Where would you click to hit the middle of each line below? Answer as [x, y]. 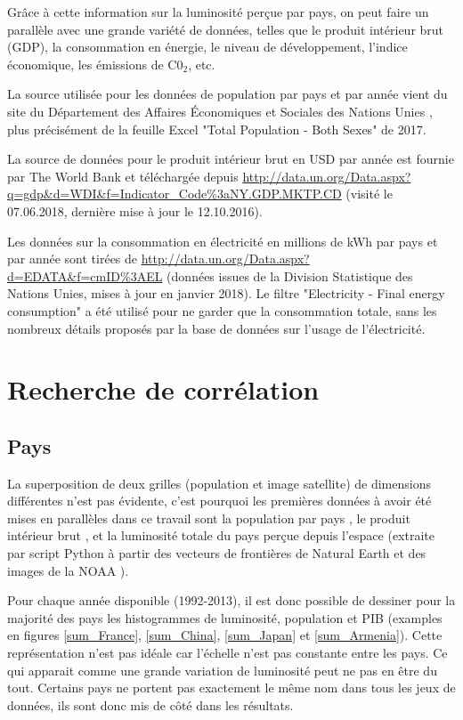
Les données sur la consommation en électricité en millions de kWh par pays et [223, 241]
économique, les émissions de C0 [95, 64]
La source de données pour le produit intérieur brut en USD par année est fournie [231, 159]
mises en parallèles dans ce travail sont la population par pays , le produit [209, 518]
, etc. [202, 64]
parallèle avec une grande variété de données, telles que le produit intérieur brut [226, 29]
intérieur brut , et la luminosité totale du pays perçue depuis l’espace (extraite [221, 535]
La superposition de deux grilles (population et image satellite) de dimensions [219, 483]
